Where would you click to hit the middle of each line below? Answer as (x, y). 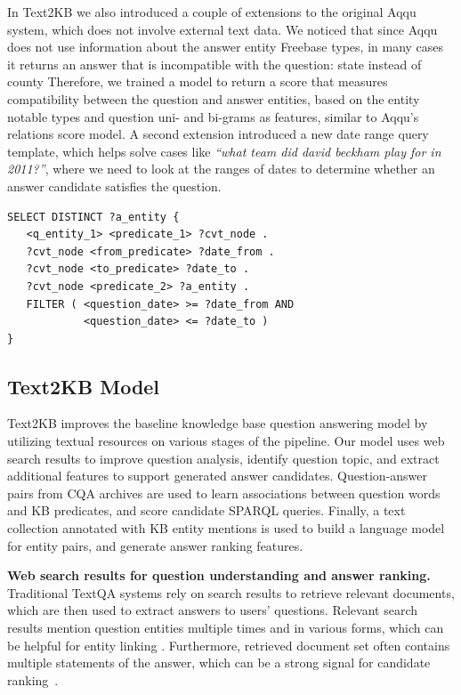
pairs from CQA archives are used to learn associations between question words (224, 493)
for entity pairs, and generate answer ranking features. (155, 545)
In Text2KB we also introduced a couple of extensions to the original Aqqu (212, 12)
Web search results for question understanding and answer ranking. (219, 575)
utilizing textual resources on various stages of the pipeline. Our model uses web (226, 441)
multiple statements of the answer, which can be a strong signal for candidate (219, 663)
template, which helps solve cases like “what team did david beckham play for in (224, 151)
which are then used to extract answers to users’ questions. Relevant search (212, 610)
